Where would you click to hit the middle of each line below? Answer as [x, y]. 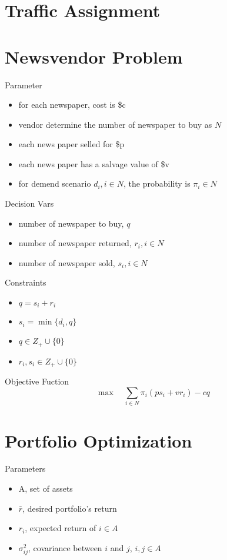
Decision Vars [29, 203]
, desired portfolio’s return [70, 508]
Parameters [25, 468]
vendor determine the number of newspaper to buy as [115, 124]
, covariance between [65, 547]
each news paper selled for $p [71, 144]
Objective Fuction [37, 381]
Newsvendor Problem [94, 56]
